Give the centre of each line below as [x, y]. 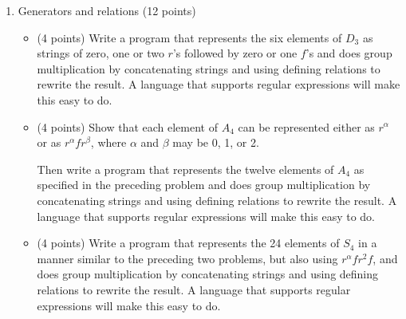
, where [108, 142]
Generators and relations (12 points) [107, 10]
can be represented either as [306, 126]
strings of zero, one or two [101, 53]
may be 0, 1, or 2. [216, 142]
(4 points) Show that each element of [127, 126]
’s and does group [349, 53]
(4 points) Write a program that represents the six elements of [189, 37]
